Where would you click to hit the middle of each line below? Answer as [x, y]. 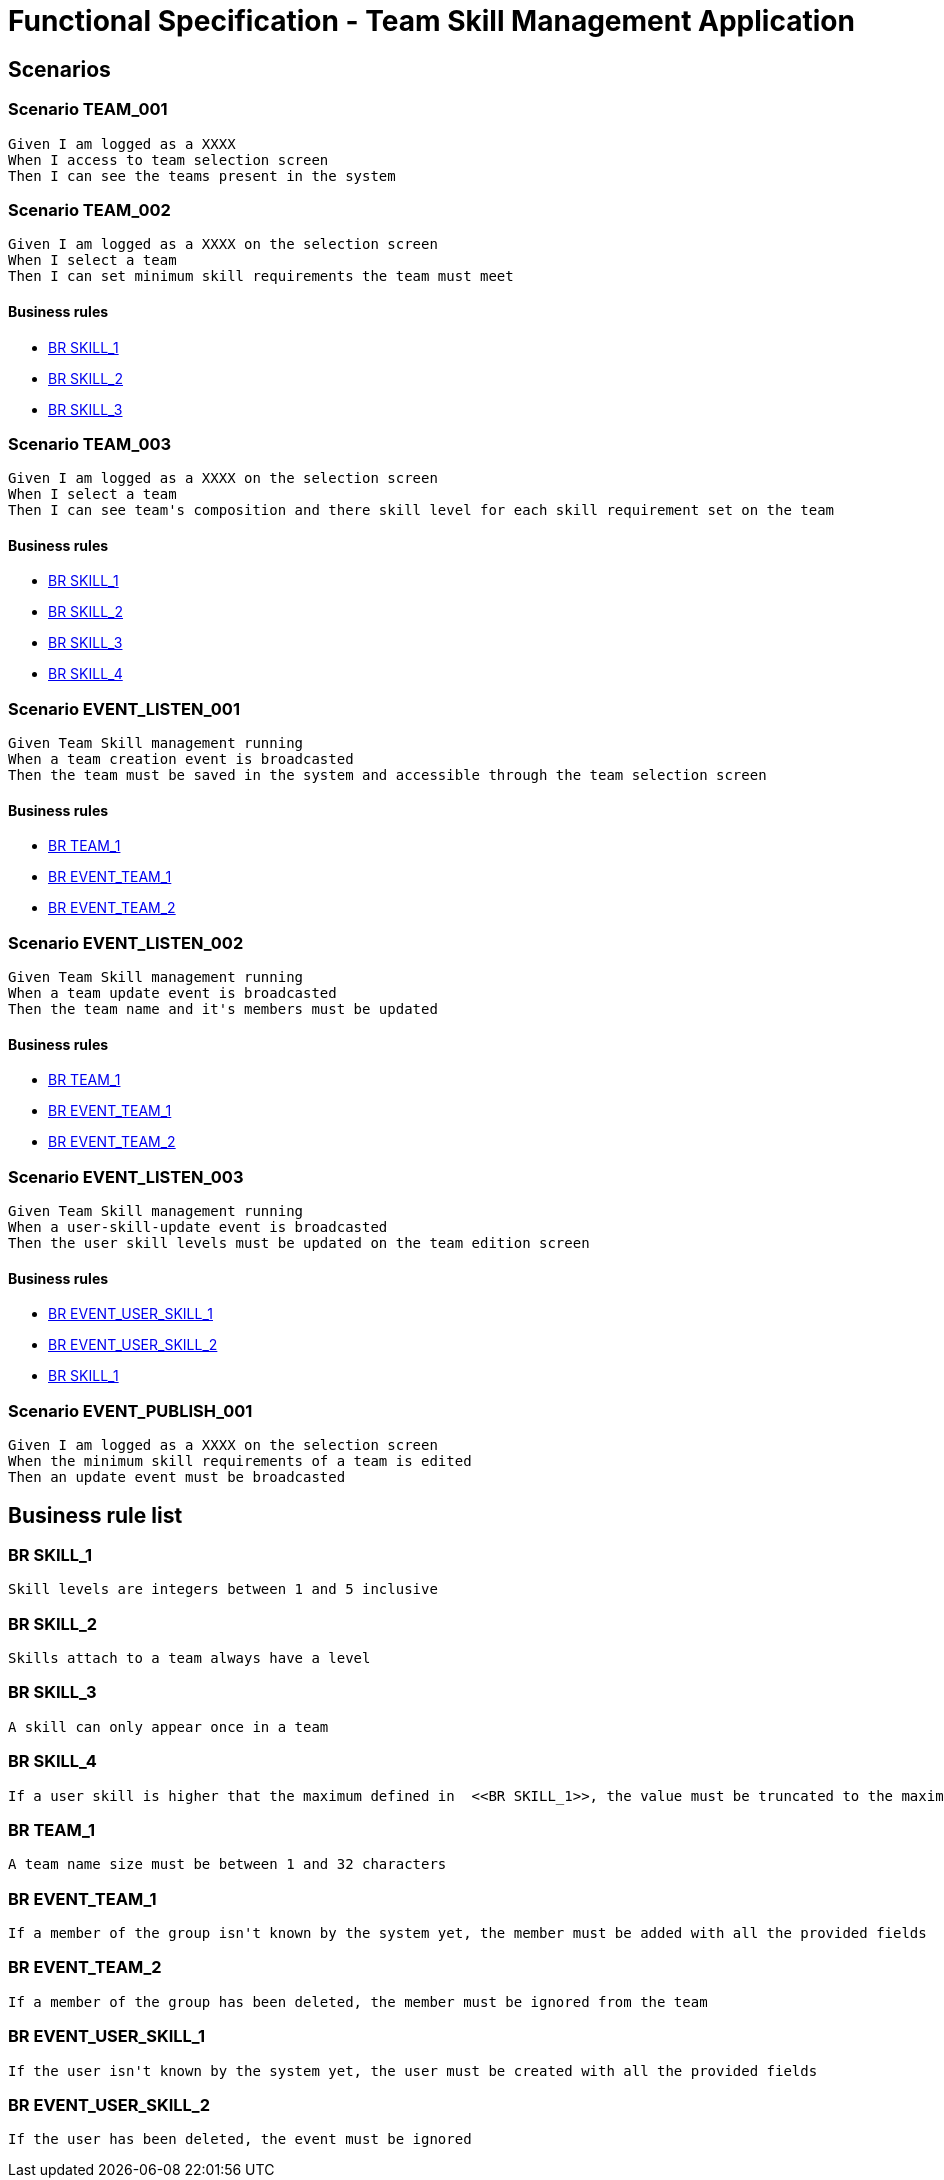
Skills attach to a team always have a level [189, 1658]
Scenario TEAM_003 [90, 443]
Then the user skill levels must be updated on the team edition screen [299, 1243]
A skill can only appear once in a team [168, 1726]
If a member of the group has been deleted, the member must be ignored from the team [358, 2001]
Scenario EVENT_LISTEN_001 [124, 708]
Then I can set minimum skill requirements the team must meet [261, 276]
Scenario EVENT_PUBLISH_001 [130, 1410]
